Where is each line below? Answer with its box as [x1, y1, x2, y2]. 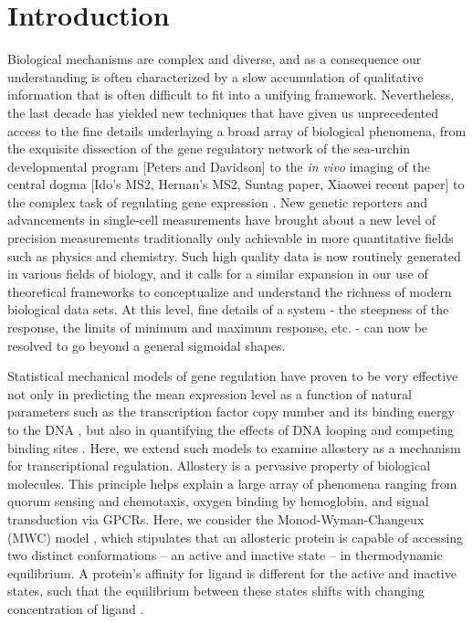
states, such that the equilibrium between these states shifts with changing [7, 581, 425, 600]
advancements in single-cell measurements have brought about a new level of [7, 210, 436, 229]
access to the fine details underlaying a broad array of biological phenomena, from [7, 121, 467, 140]
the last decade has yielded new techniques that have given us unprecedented [7, 102, 439, 122]
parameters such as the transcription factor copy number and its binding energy [7, 402, 455, 421]
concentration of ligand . [7, 598, 144, 618]
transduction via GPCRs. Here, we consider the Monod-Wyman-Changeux [7, 509, 425, 528]
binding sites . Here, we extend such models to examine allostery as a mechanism [7, 438, 461, 457]
